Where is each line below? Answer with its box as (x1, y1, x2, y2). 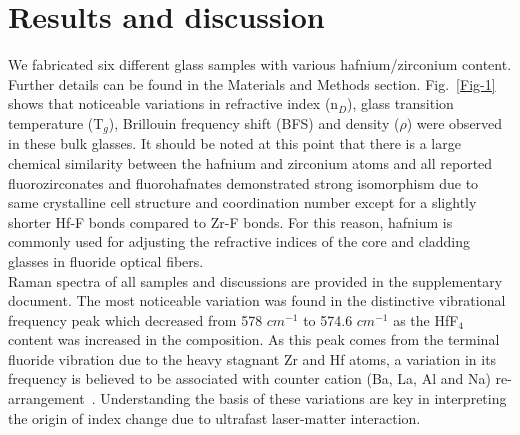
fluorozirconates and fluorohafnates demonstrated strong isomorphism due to (8, 172, 479, 193)
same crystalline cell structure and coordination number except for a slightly (8, 192, 477, 213)
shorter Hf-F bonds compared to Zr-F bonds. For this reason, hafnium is (8, 211, 453, 232)
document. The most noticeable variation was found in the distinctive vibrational (8, 290, 506, 311)
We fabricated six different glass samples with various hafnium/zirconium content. (8, 54, 512, 75)
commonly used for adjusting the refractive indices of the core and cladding (8, 231, 471, 252)
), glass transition (347, 93, 454, 114)
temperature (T (8, 112, 104, 133)
